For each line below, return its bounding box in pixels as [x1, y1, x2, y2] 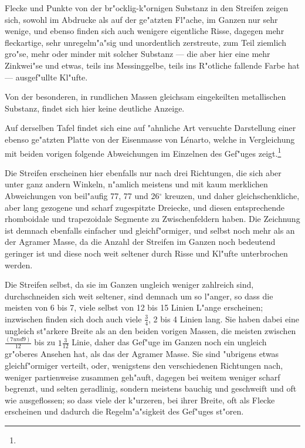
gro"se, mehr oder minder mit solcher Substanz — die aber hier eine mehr [5, 48, 270, 60]
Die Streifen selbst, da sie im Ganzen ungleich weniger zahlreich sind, [5, 278, 254, 291]
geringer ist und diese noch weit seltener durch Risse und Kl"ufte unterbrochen [5, 247, 288, 259]
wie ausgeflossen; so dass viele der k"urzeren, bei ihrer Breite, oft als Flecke [5, 393, 275, 406]
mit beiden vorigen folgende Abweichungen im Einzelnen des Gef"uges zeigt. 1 [5, 145, 282, 159]
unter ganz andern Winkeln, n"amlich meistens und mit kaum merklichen [5, 178, 268, 190]
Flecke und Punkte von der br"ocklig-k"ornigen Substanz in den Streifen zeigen [5, 2, 289, 14]
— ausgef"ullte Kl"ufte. [5, 70, 88, 83]
